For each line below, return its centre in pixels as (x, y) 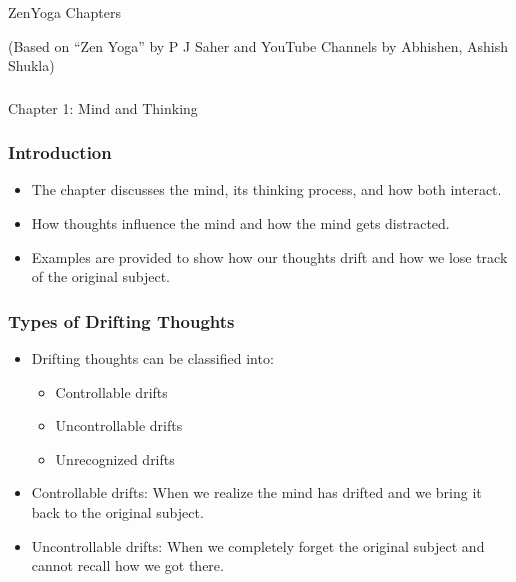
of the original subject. (100, 276)
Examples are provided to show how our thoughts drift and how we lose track (269, 256)
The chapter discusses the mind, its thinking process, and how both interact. (266, 189)
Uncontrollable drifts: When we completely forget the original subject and (258, 545)
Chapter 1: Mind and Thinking (103, 107)
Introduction (60, 152)
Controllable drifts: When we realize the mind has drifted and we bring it (256, 492)
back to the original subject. (117, 512)
